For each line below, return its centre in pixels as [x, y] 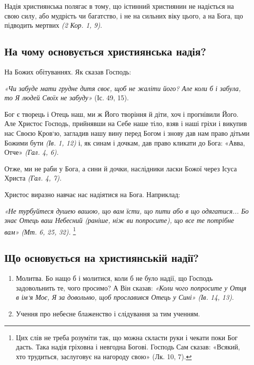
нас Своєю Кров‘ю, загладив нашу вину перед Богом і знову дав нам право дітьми [127, 133]
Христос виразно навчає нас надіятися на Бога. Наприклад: [92, 194]
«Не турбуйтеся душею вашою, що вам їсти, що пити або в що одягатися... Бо [127, 210]
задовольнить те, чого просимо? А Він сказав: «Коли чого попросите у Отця [131, 287]
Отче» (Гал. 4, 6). [32, 152]
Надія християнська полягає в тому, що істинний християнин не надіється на [119, 6]
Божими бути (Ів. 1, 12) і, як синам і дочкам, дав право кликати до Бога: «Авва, [125, 142]
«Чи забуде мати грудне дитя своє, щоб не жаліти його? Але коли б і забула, [123, 88]
